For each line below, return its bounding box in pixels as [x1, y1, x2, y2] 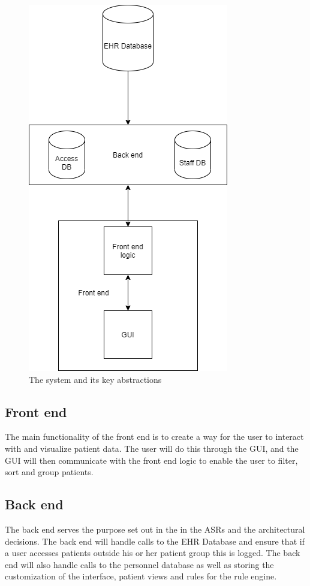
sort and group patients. [5, 466, 94, 478]
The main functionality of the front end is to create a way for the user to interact [5, 430, 304, 443]
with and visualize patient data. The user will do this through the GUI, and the [5, 442, 299, 454]
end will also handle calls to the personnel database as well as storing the [5, 558, 274, 570]
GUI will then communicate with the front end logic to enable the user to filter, [5, 454, 298, 466]
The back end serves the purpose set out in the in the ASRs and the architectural [5, 522, 305, 535]
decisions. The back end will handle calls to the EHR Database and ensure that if [5, 534, 305, 547]
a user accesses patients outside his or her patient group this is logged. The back [5, 546, 300, 559]
